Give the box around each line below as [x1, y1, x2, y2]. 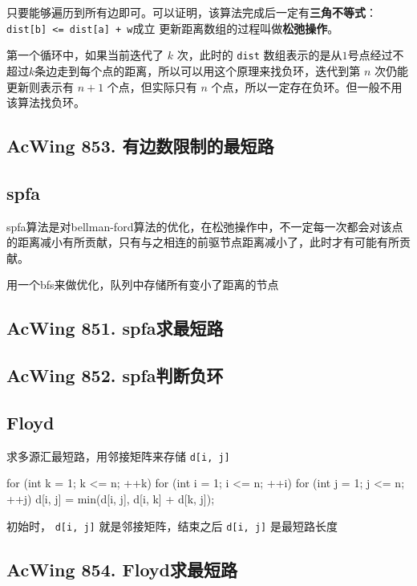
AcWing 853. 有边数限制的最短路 [6, 133, 274, 158]
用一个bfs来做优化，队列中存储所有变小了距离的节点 [6, 276, 279, 293]
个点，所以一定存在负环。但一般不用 [211, 78, 403, 95]
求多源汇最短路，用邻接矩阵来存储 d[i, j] [6, 447, 230, 464]
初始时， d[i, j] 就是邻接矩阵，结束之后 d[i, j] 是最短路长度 [6, 517, 338, 534]
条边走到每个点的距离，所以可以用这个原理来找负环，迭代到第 [34, 62, 361, 79]
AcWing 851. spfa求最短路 [6, 315, 224, 340]
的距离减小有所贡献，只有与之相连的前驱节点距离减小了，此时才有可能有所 [6, 234, 399, 250]
